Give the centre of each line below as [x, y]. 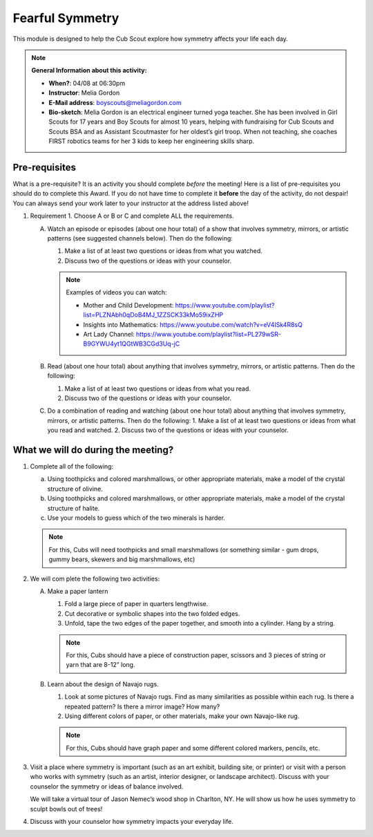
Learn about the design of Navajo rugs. [103, 684]
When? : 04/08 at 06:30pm [87, 83]
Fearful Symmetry [66, 18]
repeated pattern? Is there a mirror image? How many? [142, 706]
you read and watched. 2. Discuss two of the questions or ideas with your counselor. [168, 430]
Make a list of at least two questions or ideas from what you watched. [163, 251]
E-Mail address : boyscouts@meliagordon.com [115, 102]
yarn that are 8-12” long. [101, 665]
